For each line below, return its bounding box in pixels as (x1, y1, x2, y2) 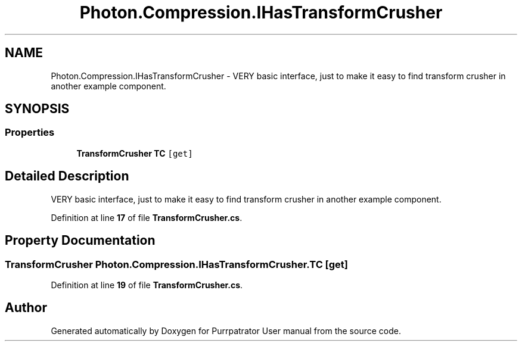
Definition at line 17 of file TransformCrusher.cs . (51, 212, 243, 223)
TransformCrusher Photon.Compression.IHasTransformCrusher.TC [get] (5, 258, 348, 270)
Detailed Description (5, 169, 129, 184)
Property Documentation (5, 233, 156, 248)
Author (5, 300, 47, 316)
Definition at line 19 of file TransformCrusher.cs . (51, 279, 243, 290)
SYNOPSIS (5, 101, 70, 117)
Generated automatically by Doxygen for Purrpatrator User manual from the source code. (51, 325, 401, 336)
